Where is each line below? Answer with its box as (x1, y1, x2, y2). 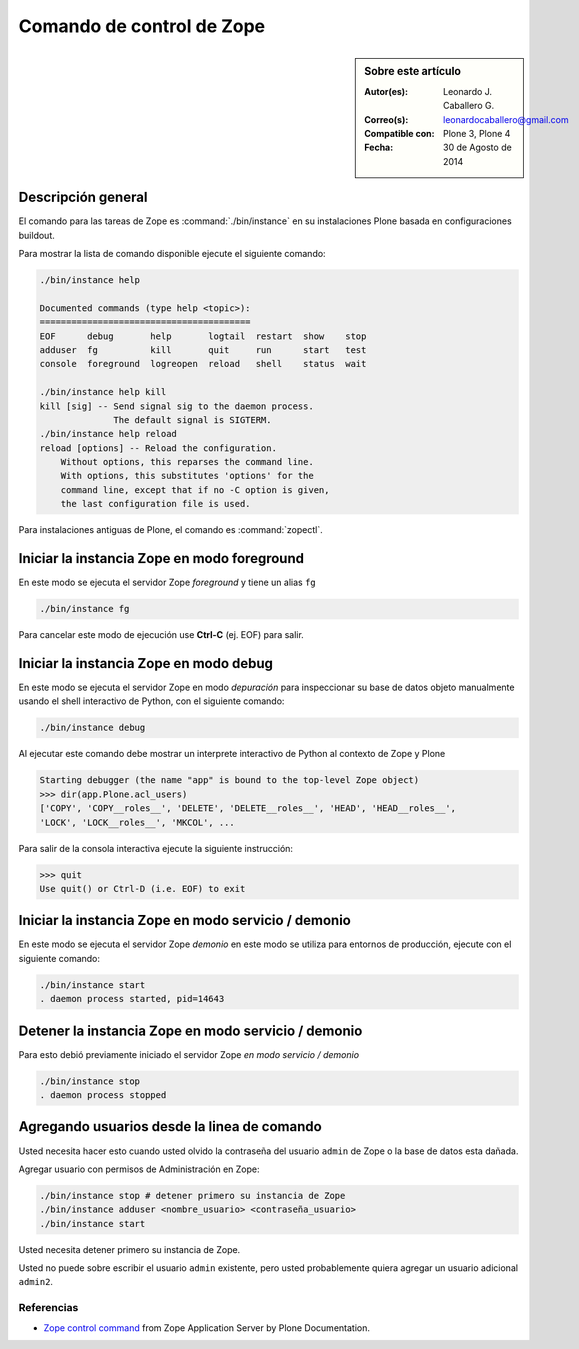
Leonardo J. (443, 85, 493, 97)
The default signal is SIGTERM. (113, 414, 272, 425)
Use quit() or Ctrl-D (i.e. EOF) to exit (39, 883, 246, 894)
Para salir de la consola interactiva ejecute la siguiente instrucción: (18, 842, 294, 854)
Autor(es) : (364, 85, 409, 97)
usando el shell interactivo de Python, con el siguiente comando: (18, 695, 285, 707)
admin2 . (18, 1276, 54, 1288)
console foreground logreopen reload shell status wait (39, 358, 367, 370)
